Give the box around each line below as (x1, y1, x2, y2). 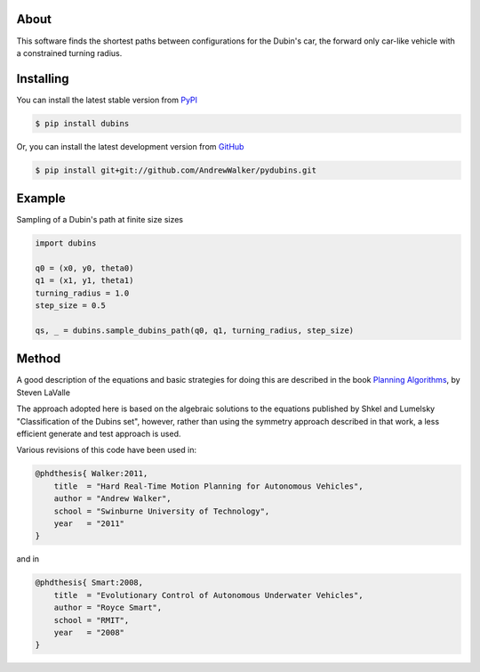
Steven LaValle (16, 387, 71, 398)
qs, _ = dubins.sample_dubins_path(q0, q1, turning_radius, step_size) (35, 325, 355, 336)
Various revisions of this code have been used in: (16, 445, 197, 456)
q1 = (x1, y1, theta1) (35, 276, 134, 286)
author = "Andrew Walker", (53, 494, 172, 504)
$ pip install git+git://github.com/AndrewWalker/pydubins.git (35, 165, 317, 175)
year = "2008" (53, 627, 124, 637)
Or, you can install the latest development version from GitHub (16, 141, 244, 151)
